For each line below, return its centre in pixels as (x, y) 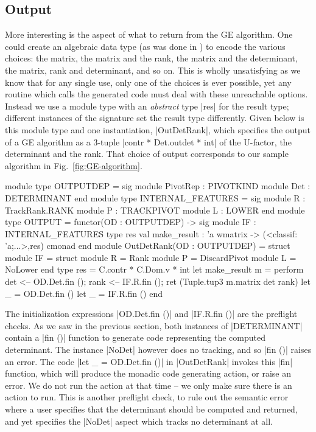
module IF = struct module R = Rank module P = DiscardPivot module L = (151, 257)
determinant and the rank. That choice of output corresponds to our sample (147, 154)
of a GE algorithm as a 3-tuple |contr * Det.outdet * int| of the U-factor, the (148, 141)
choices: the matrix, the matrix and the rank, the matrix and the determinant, (151, 58)
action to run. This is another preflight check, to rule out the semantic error (147, 397)
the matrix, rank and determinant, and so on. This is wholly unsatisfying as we (153, 70)
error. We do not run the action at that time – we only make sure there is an (149, 385)
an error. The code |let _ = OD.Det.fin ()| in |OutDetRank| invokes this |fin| (149, 361)
